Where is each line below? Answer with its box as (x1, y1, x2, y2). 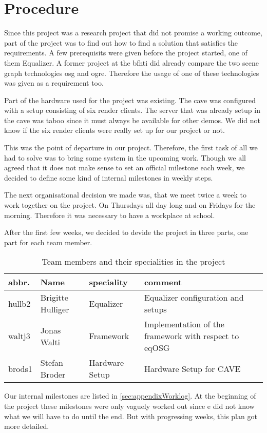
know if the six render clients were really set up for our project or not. (4, 125, 225, 135)
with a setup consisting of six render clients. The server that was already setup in (4, 105, 260, 115)
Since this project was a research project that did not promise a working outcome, (4, 27, 262, 38)
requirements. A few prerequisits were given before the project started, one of (4, 47, 247, 58)
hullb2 (8, 297, 31, 309)
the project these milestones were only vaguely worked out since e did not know (4, 401, 255, 411)
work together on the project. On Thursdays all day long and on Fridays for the (4, 200, 256, 210)
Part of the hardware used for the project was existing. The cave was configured (4, 94, 256, 105)
